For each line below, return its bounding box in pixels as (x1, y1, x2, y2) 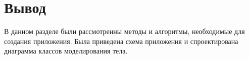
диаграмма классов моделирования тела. (4, 45, 128, 56)
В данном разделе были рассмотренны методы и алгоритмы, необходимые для (4, 26, 245, 36)
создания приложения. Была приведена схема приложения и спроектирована (4, 35, 238, 46)
